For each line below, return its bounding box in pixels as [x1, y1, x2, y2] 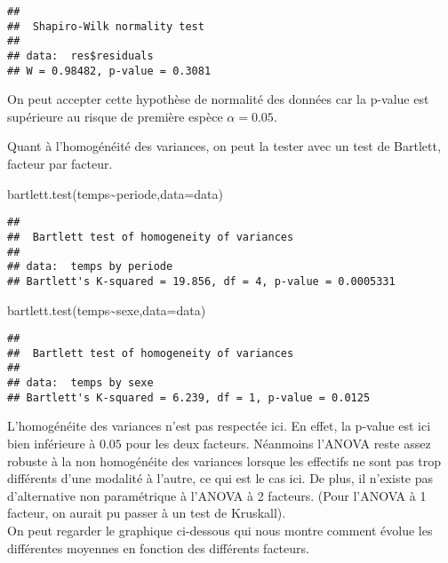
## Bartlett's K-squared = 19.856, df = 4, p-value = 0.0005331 [7, 274, 396, 288]
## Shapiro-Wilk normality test [7, 20, 204, 33]
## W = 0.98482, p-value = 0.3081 [7, 64, 212, 77]
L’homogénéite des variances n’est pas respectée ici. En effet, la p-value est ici [7, 416, 431, 435]
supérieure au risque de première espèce [7, 107, 223, 125]
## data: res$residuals [7, 49, 154, 62]
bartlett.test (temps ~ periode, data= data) [7, 184, 223, 202]
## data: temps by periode [7, 260, 173, 274]
